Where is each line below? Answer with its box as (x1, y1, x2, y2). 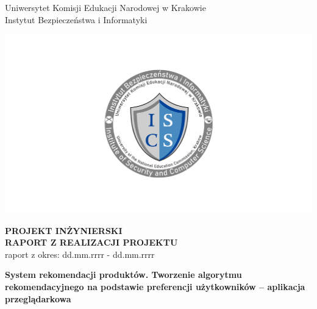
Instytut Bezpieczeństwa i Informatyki (5, 13, 148, 26)
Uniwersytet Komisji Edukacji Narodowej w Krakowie (5, 1, 206, 13)
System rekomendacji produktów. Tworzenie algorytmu (5, 268, 242, 281)
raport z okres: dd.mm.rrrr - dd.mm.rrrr (5, 247, 155, 260)
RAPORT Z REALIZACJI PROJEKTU (5, 236, 178, 249)
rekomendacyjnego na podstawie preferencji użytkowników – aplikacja (5, 280, 305, 293)
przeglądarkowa (5, 292, 71, 305)
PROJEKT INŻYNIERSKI (5, 224, 123, 236)
